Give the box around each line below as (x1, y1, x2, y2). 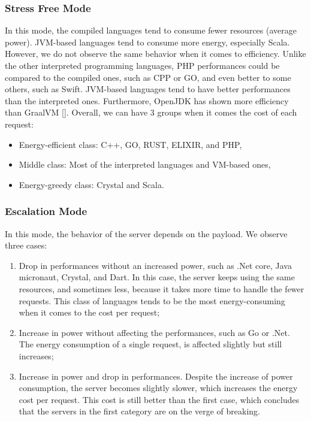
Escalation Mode (5, 204, 87, 219)
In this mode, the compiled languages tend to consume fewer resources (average (5, 24, 297, 37)
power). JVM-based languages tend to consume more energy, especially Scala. (5, 35, 290, 48)
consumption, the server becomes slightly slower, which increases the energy (19, 381, 298, 394)
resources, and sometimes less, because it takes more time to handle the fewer (19, 282, 304, 295)
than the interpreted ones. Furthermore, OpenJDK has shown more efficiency (5, 94, 289, 107)
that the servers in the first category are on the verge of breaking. (19, 405, 261, 417)
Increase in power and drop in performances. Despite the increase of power (19, 369, 293, 382)
